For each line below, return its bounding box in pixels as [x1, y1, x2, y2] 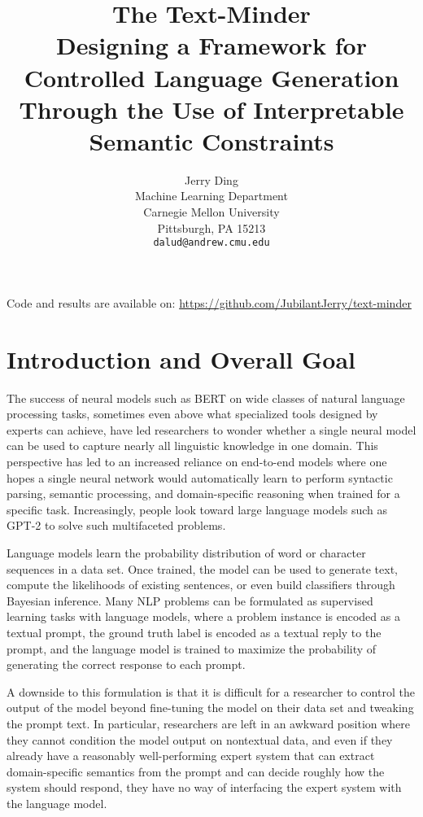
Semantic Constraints [89, 124, 334, 157]
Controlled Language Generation [24, 60, 399, 94]
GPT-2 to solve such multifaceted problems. [7, 517, 226, 534]
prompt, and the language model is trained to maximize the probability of [7, 640, 377, 657]
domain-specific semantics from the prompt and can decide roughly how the [7, 762, 385, 780]
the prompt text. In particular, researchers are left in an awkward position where [7, 714, 411, 732]
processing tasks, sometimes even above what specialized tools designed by [7, 405, 378, 422]
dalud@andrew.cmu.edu [153, 237, 270, 249]
